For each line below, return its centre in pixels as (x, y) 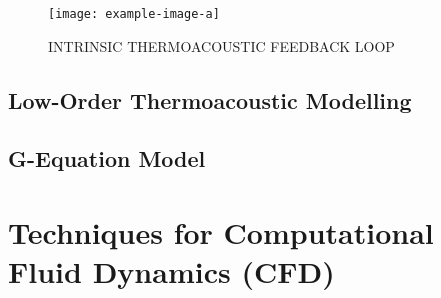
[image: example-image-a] (134, 14)
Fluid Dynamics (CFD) (171, 271)
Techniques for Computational (221, 232)
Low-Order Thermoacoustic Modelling (210, 99)
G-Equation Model (107, 158)
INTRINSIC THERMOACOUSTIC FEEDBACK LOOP (221, 45)
